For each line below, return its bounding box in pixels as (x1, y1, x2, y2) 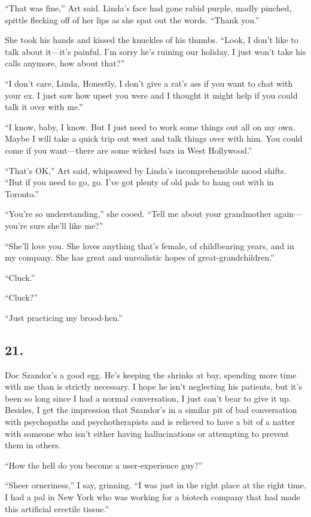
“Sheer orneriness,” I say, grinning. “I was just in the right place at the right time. (5, 479, 306, 491)
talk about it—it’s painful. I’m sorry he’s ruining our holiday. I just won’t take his (5, 45, 306, 57)
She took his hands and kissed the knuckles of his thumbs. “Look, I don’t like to (5, 33, 298, 46)
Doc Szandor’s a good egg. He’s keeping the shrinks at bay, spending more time (5, 368, 297, 381)
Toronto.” (5, 187, 39, 200)
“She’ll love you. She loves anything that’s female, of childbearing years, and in (5, 239, 294, 252)
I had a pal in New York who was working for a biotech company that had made (5, 491, 301, 503)
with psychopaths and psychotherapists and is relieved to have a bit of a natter (5, 415, 295, 428)
